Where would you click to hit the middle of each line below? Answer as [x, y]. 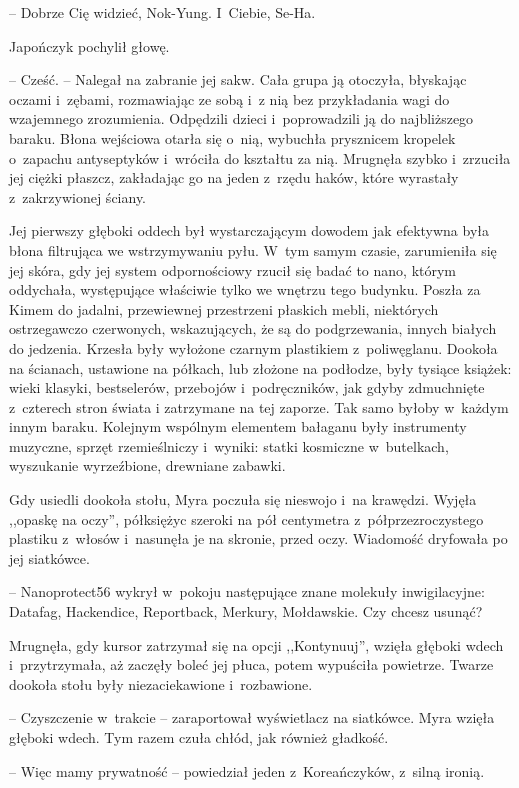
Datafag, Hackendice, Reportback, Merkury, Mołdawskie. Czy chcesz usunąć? [246, 611]
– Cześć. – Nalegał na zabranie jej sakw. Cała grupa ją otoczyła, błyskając [238, 79]
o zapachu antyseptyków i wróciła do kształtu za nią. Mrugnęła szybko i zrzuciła [260, 157]
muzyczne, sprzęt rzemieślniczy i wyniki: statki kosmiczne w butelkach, [229, 445]
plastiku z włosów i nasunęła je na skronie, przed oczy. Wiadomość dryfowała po [258, 538]
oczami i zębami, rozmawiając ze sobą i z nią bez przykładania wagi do [229, 98]
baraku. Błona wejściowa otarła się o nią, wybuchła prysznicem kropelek [232, 137]
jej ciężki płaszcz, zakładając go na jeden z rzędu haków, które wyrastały [234, 177]
